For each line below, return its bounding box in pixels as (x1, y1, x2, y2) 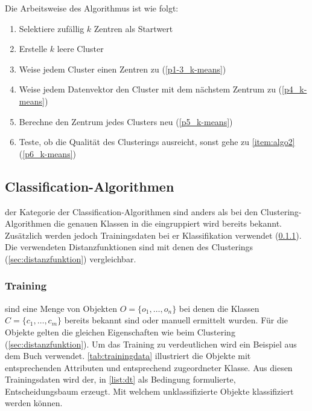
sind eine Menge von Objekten (5, 302, 117, 314)
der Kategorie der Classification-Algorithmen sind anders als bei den (5, 205, 258, 218)
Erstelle (19, 42, 47, 55)
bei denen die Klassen (179, 302, 259, 314)
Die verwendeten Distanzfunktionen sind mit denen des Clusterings (5, 241, 253, 253)
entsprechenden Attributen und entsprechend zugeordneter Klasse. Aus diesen (5, 361, 293, 374)
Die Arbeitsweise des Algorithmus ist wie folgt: (5, 2, 179, 14)
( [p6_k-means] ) (19, 147, 77, 160)
